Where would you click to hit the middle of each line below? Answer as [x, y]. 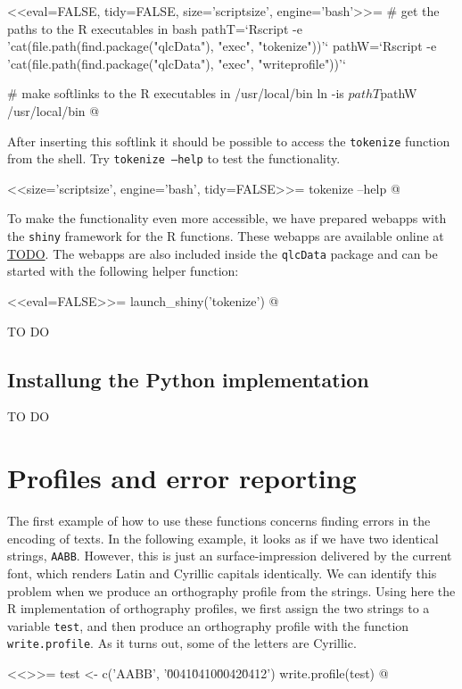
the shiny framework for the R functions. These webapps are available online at [226, 236]
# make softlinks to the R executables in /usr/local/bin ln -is [176, 93]
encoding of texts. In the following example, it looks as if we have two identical [223, 538]
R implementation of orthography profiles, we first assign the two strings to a [219, 608]
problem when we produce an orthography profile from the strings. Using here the [231, 590]
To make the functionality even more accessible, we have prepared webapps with [227, 218]
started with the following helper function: [123, 271]
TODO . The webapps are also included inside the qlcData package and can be [223, 253]
